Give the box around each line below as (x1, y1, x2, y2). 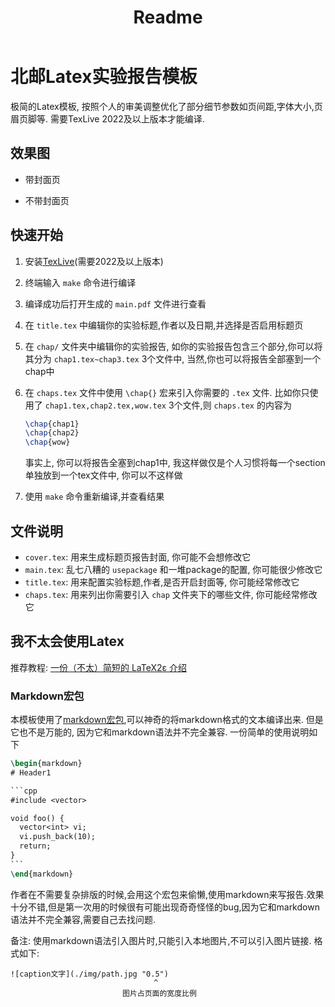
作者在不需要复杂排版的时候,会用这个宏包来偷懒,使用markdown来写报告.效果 (10, 888, 325, 900)
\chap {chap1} (24, 419, 80, 429)
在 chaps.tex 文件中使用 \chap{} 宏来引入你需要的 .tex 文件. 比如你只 (24, 386, 310, 398)
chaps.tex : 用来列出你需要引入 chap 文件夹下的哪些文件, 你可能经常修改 (24, 589, 318, 600)
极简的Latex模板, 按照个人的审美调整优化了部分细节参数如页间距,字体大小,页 (10, 100, 323, 112)
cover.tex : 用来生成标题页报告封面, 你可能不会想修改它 (24, 551, 252, 563)
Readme (133, 6, 203, 29)
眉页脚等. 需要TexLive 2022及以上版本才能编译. (10, 112, 205, 125)
